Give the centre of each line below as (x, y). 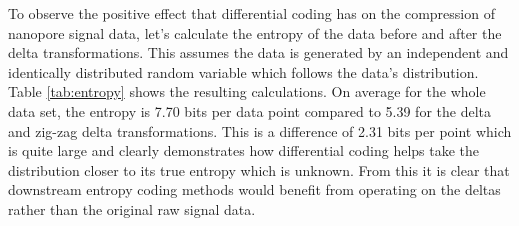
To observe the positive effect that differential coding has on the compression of (251, 13)
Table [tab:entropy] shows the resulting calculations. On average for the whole (247, 91)
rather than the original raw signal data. (132, 208)
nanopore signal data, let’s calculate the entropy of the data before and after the (255, 32)
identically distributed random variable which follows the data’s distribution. (243, 71)
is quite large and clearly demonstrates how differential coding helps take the (244, 150)
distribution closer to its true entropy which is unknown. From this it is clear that (259, 169)
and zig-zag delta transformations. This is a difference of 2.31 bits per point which (260, 130)
